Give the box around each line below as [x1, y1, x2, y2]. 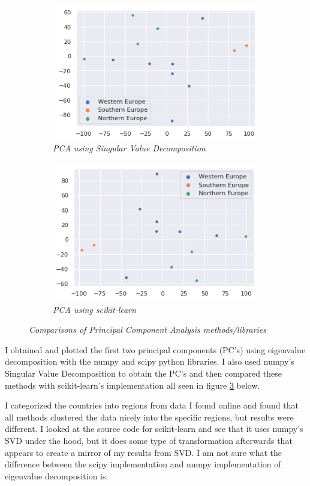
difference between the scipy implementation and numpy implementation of [5, 458, 281, 470]
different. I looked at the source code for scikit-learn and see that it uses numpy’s [5, 422, 303, 435]
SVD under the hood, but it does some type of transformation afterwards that [5, 434, 293, 446]
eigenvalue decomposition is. [5, 469, 109, 482]
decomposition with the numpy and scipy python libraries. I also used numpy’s [5, 355, 294, 368]
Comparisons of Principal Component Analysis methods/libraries [29, 323, 267, 336]
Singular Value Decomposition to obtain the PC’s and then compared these [5, 366, 282, 379]
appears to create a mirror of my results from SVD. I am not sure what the [5, 446, 282, 458]
